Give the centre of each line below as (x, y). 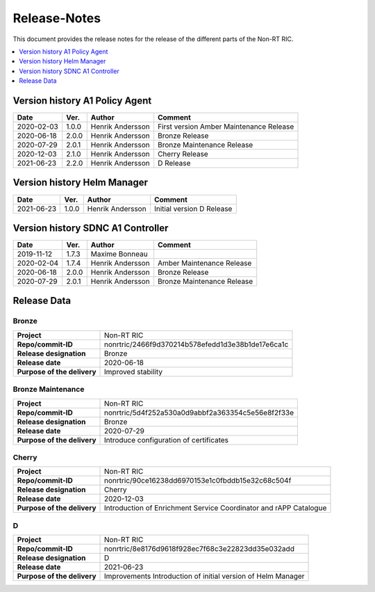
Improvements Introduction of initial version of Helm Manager (205, 576)
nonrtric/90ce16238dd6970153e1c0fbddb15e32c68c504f (198, 481)
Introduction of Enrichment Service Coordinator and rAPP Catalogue (216, 508)
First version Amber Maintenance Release (226, 127)
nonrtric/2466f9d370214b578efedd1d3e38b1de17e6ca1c (197, 344)
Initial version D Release (193, 209)
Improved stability (134, 371)
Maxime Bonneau (119, 254)
